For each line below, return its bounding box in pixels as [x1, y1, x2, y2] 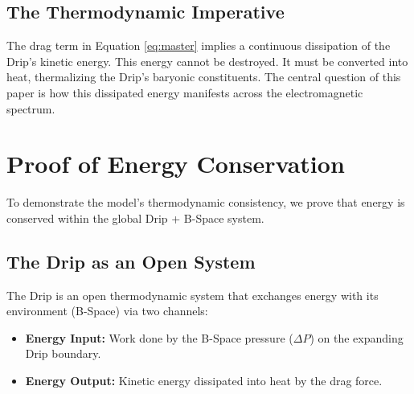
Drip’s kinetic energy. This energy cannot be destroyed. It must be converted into [6, 52, 408, 69]
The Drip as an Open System [6, 248, 256, 273]
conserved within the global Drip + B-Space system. [6, 209, 264, 226]
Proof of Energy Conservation [6, 147, 345, 180]
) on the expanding [309, 329, 404, 346]
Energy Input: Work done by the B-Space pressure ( [25, 329, 293, 346]
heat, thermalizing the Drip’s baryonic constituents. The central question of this [6, 68, 401, 85]
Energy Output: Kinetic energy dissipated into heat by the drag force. [25, 372, 383, 389]
